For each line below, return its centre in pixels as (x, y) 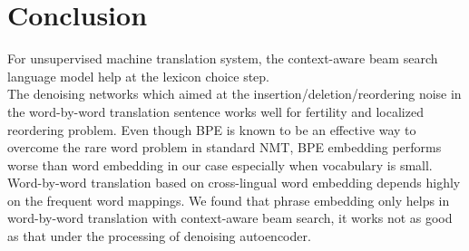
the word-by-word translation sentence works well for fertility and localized (215, 111)
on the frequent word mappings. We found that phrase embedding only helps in (229, 200)
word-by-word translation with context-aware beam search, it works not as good (230, 218)
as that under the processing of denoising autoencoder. (159, 236)
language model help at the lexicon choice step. (139, 76)
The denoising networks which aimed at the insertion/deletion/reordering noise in (234, 94)
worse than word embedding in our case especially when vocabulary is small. (220, 164)
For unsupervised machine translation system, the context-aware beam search (223, 58)
